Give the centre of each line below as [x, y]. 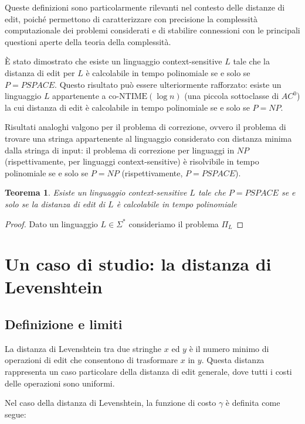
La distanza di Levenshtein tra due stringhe [83, 348]
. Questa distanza [233, 360]
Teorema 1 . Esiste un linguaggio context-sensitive [96, 192]
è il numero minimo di [229, 348]
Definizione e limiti [64, 324]
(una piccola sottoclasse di [232, 96]
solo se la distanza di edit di [55, 204]
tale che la [251, 61]
